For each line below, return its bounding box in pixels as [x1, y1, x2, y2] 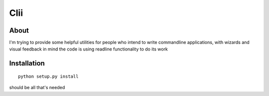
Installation [9, 59, 45, 68]
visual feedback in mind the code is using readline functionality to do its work [9, 46, 168, 52]
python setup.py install [18, 73, 79, 79]
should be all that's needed [9, 85, 65, 91]
